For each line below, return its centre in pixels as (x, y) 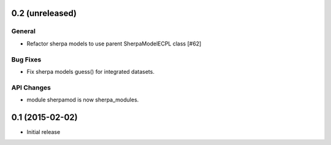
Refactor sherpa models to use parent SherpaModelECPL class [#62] (114, 44)
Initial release (44, 131)
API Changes (31, 87)
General (24, 31)
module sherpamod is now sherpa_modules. (83, 100)
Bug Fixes (26, 60)
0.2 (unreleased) (44, 13)
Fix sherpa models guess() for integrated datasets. (90, 71)
